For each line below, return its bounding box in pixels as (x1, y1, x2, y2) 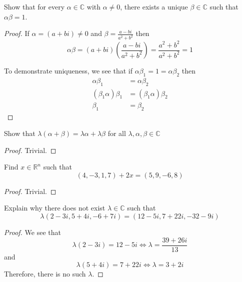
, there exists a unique (120, 1, 188, 11)
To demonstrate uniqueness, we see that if (4, 65, 132, 76)
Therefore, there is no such (4, 268, 86, 279)
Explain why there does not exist (4, 202, 105, 213)
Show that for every (4, 1, 65, 11)
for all (107, 128, 126, 138)
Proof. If (4, 28, 29, 38)
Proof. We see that (4, 227, 61, 237)
